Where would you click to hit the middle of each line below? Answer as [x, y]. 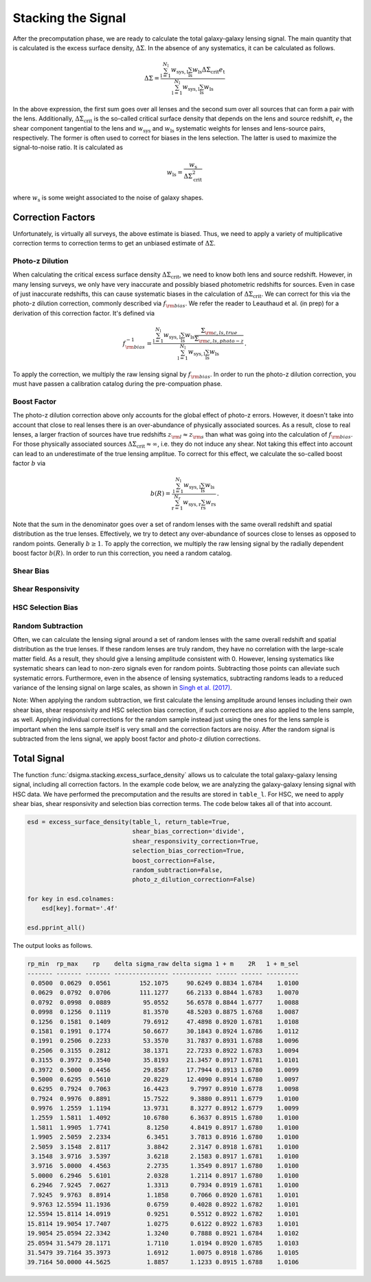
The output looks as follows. [53, 946]
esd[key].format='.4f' [80, 909]
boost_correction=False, [174, 860]
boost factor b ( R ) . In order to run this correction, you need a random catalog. [122, 553]
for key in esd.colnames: [71, 899]
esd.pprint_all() [56, 928]
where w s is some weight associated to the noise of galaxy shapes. [108, 198]
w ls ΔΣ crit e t [209, 71]
